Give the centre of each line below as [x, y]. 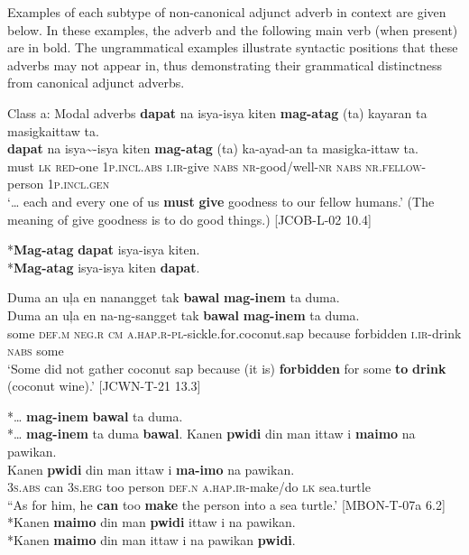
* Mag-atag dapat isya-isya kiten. [104, 250]
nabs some [36, 351]
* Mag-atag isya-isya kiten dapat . [104, 267]
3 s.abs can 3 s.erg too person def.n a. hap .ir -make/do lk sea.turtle [189, 487]
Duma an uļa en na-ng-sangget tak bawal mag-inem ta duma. [184, 314]
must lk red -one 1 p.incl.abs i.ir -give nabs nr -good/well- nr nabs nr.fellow [215, 166]
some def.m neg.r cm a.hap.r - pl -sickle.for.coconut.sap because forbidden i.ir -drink [234, 333]
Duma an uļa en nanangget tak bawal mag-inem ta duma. [174, 297]
